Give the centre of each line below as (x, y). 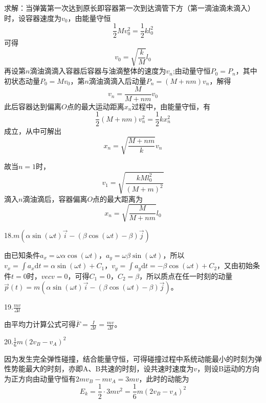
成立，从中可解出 (33, 131)
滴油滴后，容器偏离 (55, 198)
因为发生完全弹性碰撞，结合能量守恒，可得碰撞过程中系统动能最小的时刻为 (129, 358)
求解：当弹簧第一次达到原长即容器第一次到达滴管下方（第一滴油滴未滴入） (129, 8)
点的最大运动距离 (95, 106)
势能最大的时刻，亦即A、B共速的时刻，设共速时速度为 (102, 369)
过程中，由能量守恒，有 (171, 106)
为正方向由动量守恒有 (40, 378)
